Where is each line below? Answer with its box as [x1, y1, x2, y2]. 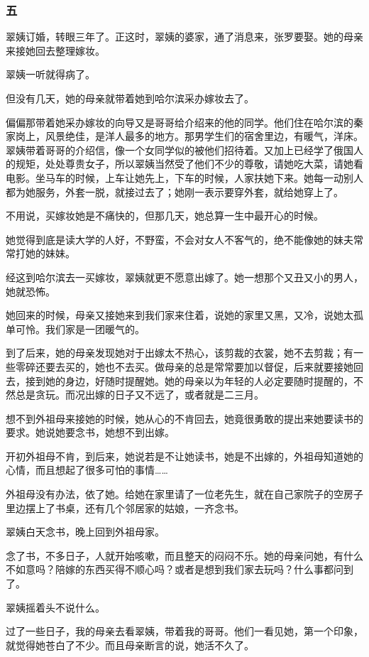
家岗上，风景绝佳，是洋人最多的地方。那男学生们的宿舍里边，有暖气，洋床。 [6, 129, 363, 143]
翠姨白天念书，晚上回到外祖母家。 [6, 524, 165, 539]
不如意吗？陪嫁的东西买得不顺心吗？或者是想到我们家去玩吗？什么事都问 [6, 562, 343, 577]
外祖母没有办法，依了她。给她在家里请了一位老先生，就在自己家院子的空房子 [6, 487, 363, 501]
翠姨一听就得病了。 [6, 67, 95, 82]
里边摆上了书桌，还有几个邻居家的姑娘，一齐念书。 [6, 500, 244, 515]
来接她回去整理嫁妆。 [6, 43, 105, 58]
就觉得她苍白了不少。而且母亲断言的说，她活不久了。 [6, 637, 254, 652]
